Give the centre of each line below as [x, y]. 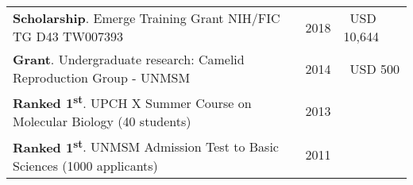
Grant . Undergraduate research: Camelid [129, 59]
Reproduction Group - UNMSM [102, 77]
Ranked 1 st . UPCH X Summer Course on [132, 102]
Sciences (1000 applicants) [85, 165]
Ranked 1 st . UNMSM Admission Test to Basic [146, 146]
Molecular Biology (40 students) [102, 121]
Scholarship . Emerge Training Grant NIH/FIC [147, 18]
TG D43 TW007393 [68, 36]
